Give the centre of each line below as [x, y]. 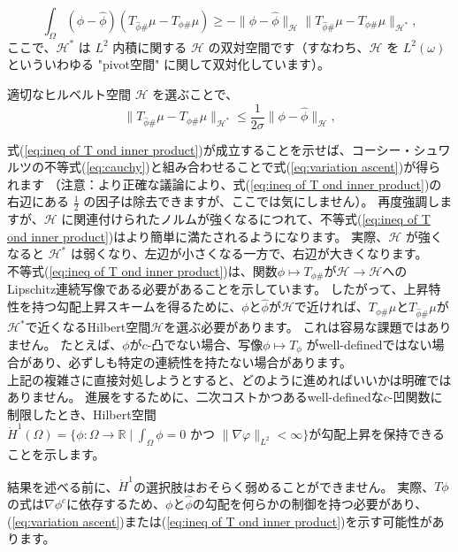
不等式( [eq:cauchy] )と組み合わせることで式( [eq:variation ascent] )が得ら [242, 167]
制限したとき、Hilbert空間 [82, 414]
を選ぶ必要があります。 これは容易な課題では [295, 327]
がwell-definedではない [369, 344]
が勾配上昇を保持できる [377, 434]
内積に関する [150, 46]
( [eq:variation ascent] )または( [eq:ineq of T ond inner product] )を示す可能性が [220, 521]
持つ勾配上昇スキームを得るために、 [137, 307]
